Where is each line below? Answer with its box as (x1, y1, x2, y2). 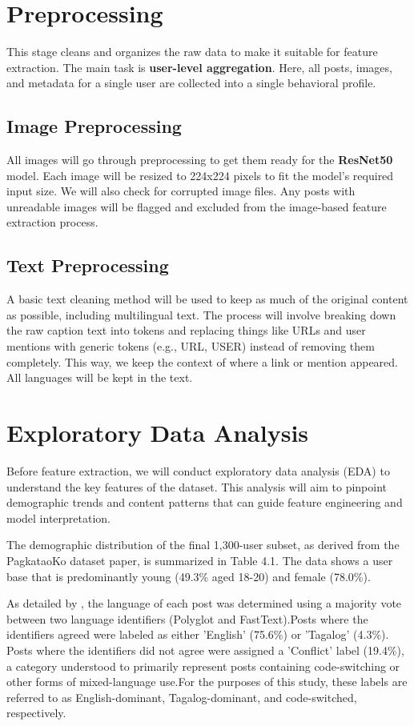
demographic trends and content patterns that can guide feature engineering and (6, 494, 403, 511)
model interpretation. (6, 509, 111, 526)
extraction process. (6, 214, 98, 231)
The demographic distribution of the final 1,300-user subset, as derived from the (6, 536, 400, 553)
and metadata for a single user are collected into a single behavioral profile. (6, 74, 376, 91)
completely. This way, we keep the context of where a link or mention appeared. (6, 353, 398, 370)
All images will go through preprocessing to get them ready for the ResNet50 (6, 151, 393, 168)
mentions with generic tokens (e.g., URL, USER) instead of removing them (6, 338, 375, 355)
